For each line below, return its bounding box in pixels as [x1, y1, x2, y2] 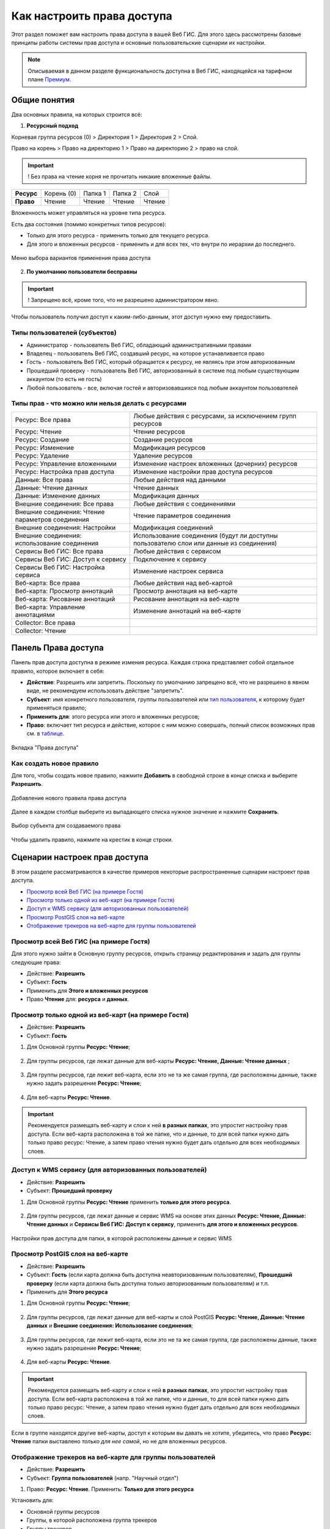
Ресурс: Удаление [15, 451, 70, 460]
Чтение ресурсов [133, 427, 186, 435]
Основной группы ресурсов [26, 1508, 100, 1515]
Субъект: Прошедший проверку [26, 1187, 112, 1194]
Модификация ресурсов [133, 443, 206, 452]
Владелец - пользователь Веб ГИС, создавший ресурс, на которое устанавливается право [26, 350, 265, 357]
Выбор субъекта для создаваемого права [11, 822, 121, 829]
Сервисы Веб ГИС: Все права [15, 547, 104, 555]
